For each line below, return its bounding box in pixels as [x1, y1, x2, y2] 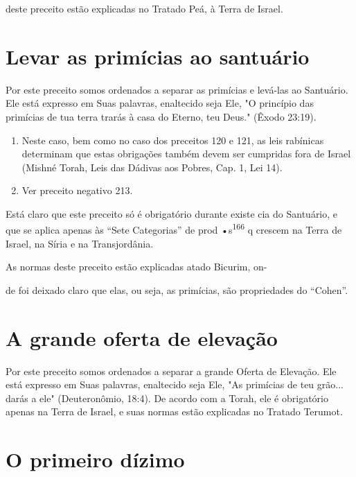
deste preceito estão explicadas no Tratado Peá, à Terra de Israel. [6, 1, 283, 15]
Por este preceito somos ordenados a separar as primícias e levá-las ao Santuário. [6, 82, 348, 96]
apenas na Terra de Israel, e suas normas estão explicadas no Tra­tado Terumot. [6, 404, 343, 419]
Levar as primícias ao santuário [6, 42, 310, 70]
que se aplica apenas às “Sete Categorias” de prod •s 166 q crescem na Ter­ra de [6, 220, 342, 237]
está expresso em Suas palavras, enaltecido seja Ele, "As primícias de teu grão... [6, 377, 344, 392]
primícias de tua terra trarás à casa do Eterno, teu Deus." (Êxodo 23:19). [6, 109, 317, 123]
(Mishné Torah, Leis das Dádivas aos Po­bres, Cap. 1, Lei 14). [21, 159, 283, 174]
